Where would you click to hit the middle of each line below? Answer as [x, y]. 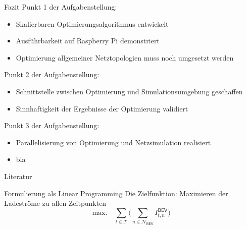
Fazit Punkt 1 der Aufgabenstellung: [61, 7]
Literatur [18, 176]
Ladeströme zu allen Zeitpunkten [55, 203]
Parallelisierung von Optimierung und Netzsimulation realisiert [113, 142]
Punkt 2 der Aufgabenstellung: [52, 74]
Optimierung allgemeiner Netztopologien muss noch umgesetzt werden [125, 57]
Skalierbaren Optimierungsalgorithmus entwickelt [92, 23]
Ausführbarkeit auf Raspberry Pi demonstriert [88, 41]
